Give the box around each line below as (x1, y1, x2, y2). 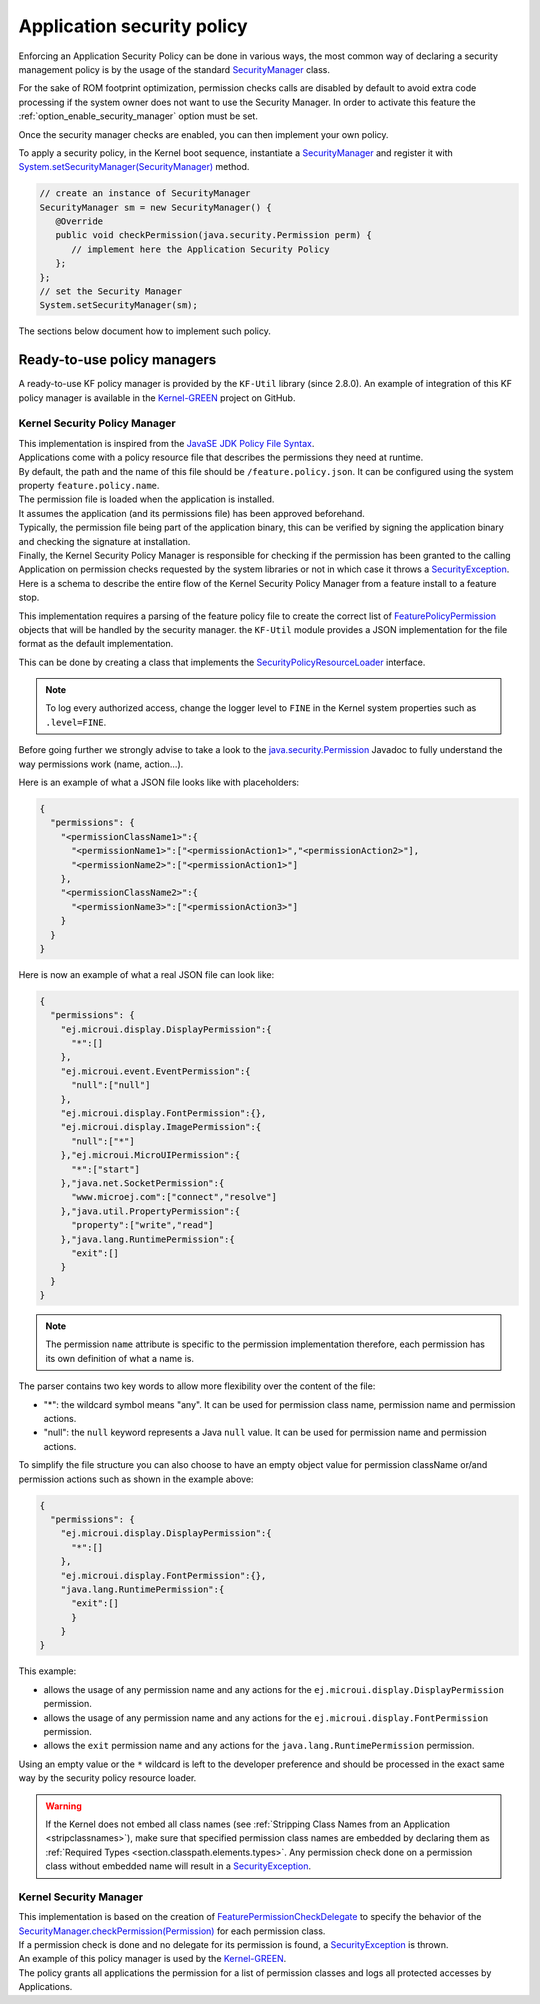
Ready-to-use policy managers (18, 351, 217, 369)
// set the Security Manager (39, 286, 183, 297)
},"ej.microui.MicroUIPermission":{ (60, 1150, 240, 1161)
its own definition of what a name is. (45, 1352, 195, 1364)
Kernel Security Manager (18, 1890, 144, 1904)
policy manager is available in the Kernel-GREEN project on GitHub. (18, 391, 296, 404)
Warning (45, 1800, 82, 1812)
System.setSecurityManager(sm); (39, 300, 199, 311)
